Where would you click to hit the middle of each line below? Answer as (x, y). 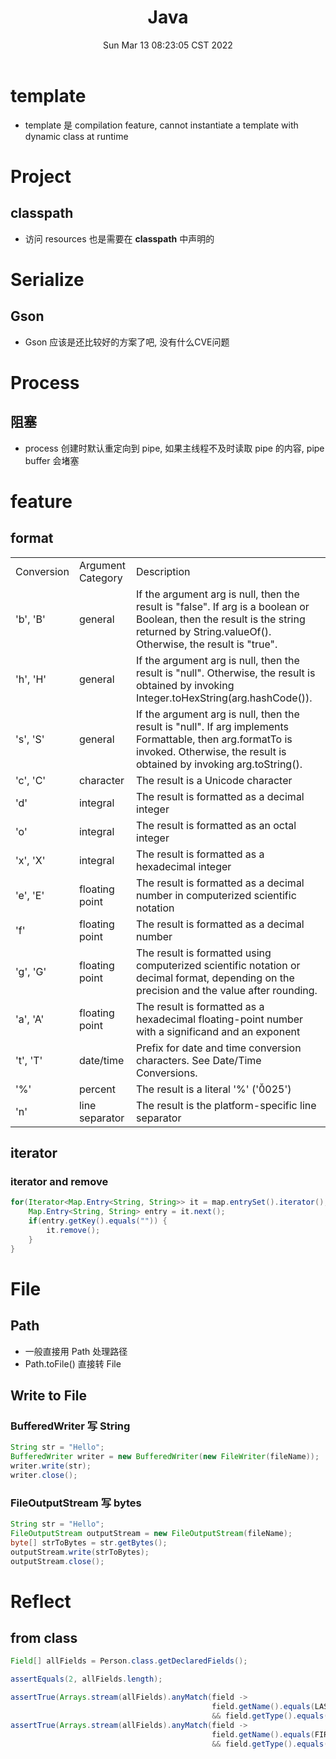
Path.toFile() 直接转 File (73, 1363)
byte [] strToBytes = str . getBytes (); (89, 1542)
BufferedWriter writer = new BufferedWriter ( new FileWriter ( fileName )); (165, 1457)
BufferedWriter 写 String (70, 1426)
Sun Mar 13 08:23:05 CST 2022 (168, 45)
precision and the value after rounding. (227, 990)
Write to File (48, 1396)
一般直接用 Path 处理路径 (76, 1351)
